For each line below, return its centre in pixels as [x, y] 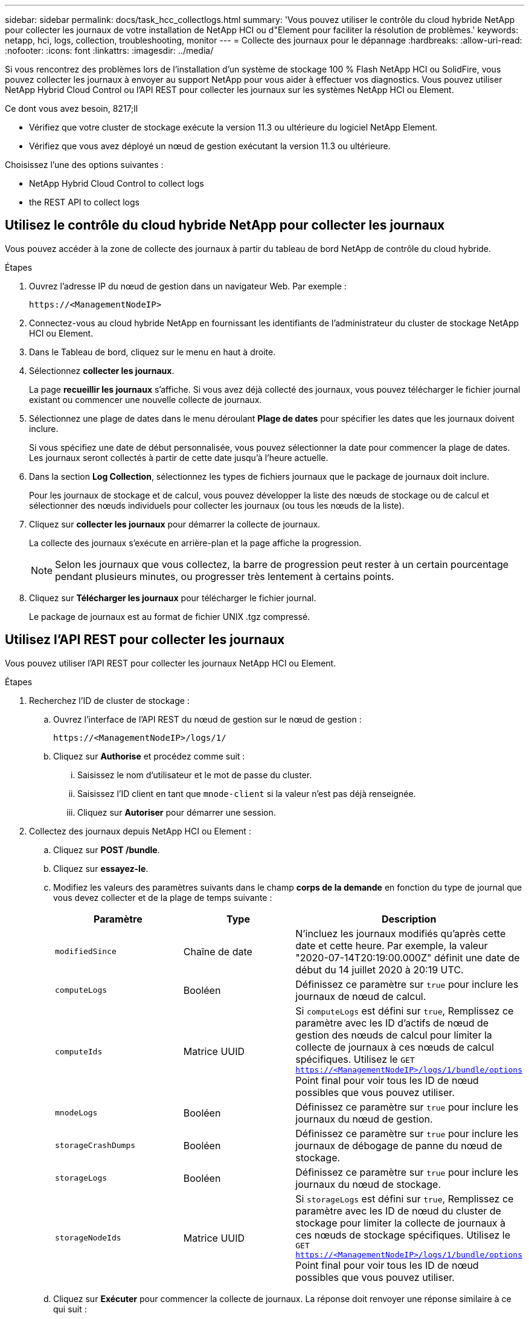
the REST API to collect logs [84, 202]
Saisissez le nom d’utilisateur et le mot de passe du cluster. [195, 775]
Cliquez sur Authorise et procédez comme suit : [149, 756]
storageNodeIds [88, 1238]
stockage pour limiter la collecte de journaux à [401, 1223]
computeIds [79, 1051]
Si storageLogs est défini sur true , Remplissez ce [405, 1198]
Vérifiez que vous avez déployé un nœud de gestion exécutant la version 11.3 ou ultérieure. [210, 146]
